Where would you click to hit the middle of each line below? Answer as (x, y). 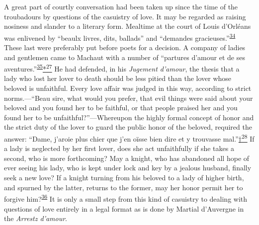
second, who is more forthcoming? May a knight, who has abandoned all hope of (127, 158)
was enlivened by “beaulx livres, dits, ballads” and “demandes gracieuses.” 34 (120, 37)
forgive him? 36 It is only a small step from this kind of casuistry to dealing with (126, 198)
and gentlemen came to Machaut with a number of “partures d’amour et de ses (125, 57)
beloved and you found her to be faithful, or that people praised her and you (121, 108)
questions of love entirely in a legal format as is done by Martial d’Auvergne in (124, 208)
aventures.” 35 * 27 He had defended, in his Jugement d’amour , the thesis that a (122, 68)
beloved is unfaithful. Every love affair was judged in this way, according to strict (128, 88)
